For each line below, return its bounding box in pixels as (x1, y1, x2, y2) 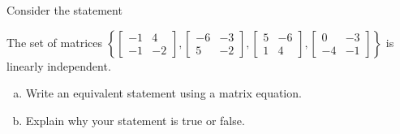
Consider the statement (6, 2, 123, 18)
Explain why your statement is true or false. (25, 111, 245, 128)
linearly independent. (6, 57, 111, 74)
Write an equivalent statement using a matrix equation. (25, 84, 302, 102)
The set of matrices (6, 33, 102, 50)
